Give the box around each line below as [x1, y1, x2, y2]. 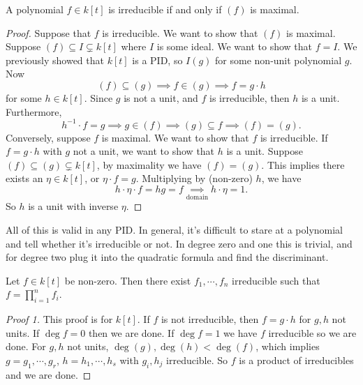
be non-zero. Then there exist [64, 273, 191, 287]
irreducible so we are [268, 325, 357, 340]
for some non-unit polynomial [215, 52, 342, 67]
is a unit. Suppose [226, 144, 303, 158]
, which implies [255, 339, 320, 354]
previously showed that [6, 52, 104, 67]
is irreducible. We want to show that [102, 25, 258, 40]
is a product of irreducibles [239, 352, 354, 367]
